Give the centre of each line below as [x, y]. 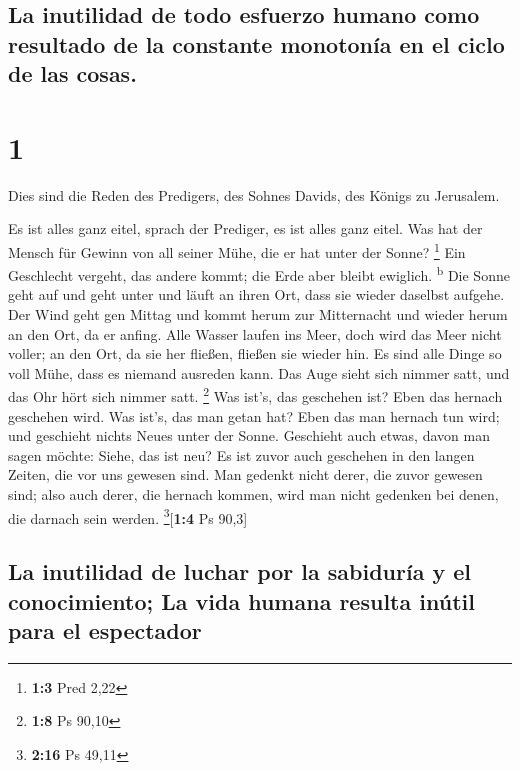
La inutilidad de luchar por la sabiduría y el [240, 571]
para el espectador [105, 629]
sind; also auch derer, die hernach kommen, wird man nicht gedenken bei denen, [253, 493]
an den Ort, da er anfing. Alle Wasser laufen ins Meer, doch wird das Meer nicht [255, 333]
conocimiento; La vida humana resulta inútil [241, 600]
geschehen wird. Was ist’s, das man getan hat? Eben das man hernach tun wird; [254, 415]
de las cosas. [72, 73]
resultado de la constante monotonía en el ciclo [256, 43]
